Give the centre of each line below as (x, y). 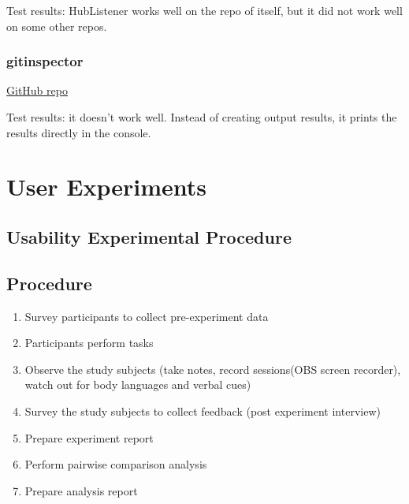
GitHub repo (37, 90)
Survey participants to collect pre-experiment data (147, 316)
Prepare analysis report (81, 490)
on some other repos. (57, 26)
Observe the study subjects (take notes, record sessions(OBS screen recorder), (213, 369)
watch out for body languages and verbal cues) (138, 385)
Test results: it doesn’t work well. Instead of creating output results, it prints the (202, 117)
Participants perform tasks (89, 343)
